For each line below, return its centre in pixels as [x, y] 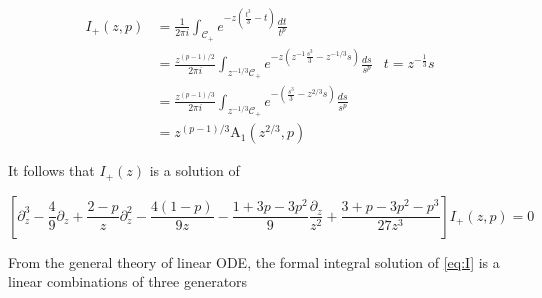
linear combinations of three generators [128, 281]
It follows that [51, 170]
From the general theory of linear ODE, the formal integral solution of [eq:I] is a [254, 261]
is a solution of [194, 170]
